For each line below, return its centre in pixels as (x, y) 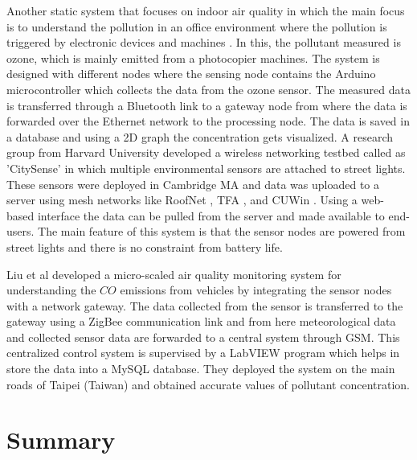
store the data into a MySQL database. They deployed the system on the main (201, 369)
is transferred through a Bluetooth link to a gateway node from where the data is (207, 105)
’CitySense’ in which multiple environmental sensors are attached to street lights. (206, 168)
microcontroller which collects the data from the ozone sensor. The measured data (208, 89)
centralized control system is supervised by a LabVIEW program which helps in (203, 353)
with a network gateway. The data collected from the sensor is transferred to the (205, 305)
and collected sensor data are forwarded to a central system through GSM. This (203, 337)
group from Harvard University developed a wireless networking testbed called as (206, 152)
